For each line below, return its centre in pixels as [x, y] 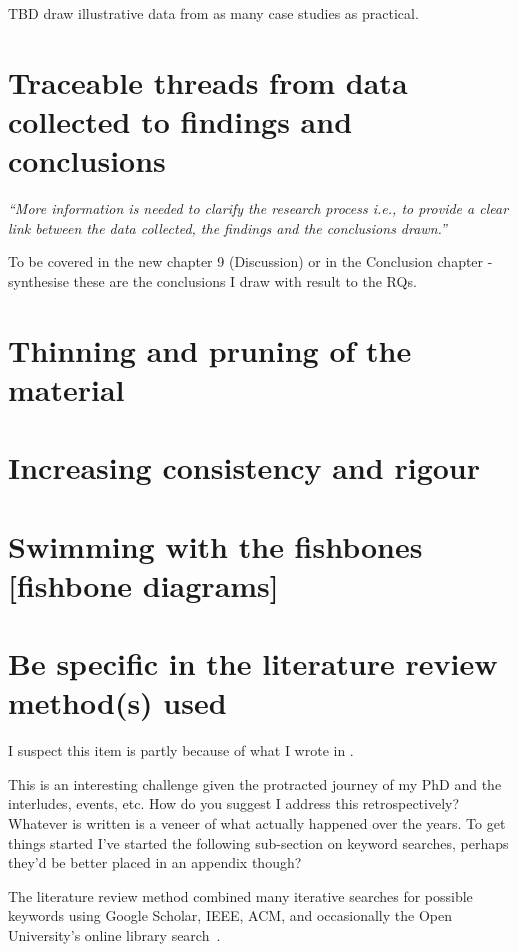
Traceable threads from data [208, 81]
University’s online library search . [114, 935]
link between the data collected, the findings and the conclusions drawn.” [227, 227]
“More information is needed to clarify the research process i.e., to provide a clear [258, 208]
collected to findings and [180, 120]
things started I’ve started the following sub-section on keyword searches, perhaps [258, 842]
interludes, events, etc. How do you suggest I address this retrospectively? [234, 803]
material [66, 388]
